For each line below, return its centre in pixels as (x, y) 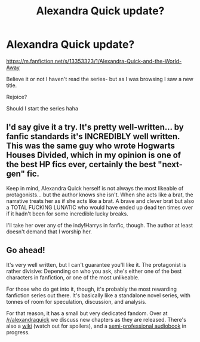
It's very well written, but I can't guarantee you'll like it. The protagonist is (96, 264)
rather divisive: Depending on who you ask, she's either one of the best (94, 271)
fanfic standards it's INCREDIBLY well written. (93, 136)
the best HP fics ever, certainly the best (81, 164)
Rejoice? (17, 97)
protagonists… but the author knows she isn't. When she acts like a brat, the (100, 195)
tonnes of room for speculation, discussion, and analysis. (76, 301)
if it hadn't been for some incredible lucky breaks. (67, 214)
